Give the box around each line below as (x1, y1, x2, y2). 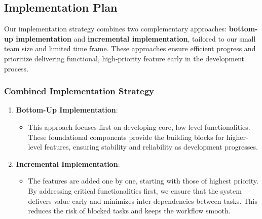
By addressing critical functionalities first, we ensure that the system (28, 185, 242, 196)
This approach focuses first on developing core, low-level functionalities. (28, 121, 250, 132)
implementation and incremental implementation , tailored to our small (16, 33, 256, 44)
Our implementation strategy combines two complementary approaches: (4, 23, 227, 34)
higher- (226, 131, 248, 142)
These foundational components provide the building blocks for (28, 131, 224, 142)
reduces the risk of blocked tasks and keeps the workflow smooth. (28, 205, 231, 216)
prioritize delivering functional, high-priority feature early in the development (4, 53, 245, 63)
